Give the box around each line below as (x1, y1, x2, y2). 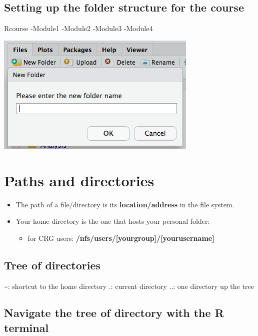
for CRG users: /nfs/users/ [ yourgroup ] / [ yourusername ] (27, 232, 214, 243)
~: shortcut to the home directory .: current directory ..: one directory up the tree (4, 280, 254, 291)
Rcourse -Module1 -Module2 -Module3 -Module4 (4, 23, 153, 34)
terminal (4, 319, 49, 335)
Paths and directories (4, 170, 154, 190)
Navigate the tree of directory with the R (4, 305, 224, 320)
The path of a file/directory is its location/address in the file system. (15, 199, 234, 209)
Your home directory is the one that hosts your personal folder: (15, 216, 210, 226)
